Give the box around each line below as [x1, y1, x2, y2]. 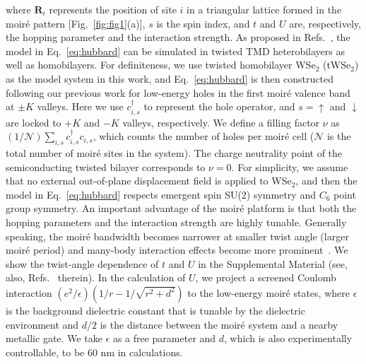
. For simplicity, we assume [231, 159, 348, 174]
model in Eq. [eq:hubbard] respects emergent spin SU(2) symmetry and [6, 187, 316, 201]
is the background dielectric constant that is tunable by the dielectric [6, 303, 305, 317]
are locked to [6, 115, 61, 129]
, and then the [295, 173, 358, 188]
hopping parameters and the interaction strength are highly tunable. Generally [6, 214, 347, 229]
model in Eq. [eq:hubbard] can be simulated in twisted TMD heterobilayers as [6, 43, 345, 58]
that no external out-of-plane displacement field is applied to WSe [6, 173, 292, 188]
